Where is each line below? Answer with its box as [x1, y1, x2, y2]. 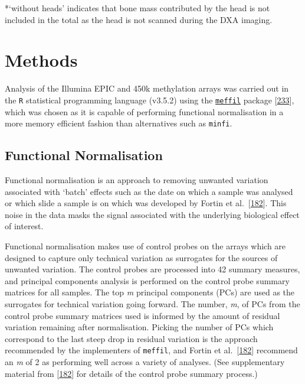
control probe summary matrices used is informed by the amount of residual [5, 309, 280, 321]
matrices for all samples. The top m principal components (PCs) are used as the [5, 286, 295, 298]
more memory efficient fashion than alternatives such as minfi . [5, 117, 232, 129]
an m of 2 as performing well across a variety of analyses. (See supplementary [5, 355, 285, 367]
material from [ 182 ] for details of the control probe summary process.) [5, 367, 258, 379]
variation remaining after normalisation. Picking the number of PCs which [5, 321, 274, 333]
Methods [5, 48, 78, 72]
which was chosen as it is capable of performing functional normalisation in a [5, 105, 284, 118]
